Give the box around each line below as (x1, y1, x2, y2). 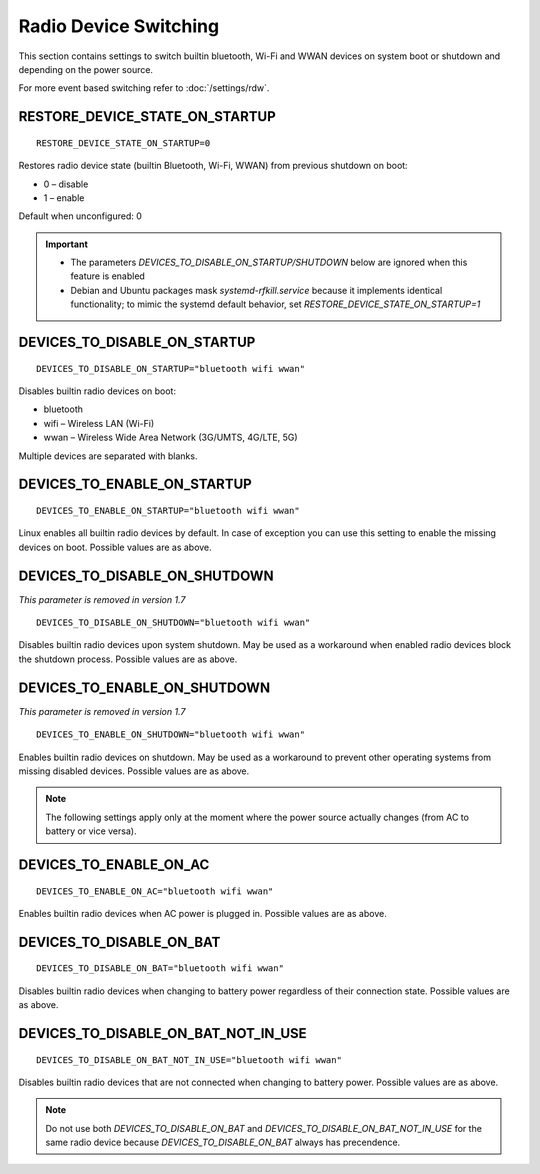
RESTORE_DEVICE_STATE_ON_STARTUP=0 (36, 137, 211, 149)
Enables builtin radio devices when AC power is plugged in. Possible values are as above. (18, 907, 387, 919)
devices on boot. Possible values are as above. (18, 541, 212, 553)
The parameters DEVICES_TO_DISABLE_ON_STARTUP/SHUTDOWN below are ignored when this (70, 256, 468, 269)
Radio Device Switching (18, 15, 220, 37)
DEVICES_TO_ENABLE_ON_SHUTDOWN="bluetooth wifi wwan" (36, 729, 305, 740)
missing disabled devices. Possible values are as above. (18, 765, 250, 777)
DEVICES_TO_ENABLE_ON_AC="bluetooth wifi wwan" (36, 885, 274, 897)
